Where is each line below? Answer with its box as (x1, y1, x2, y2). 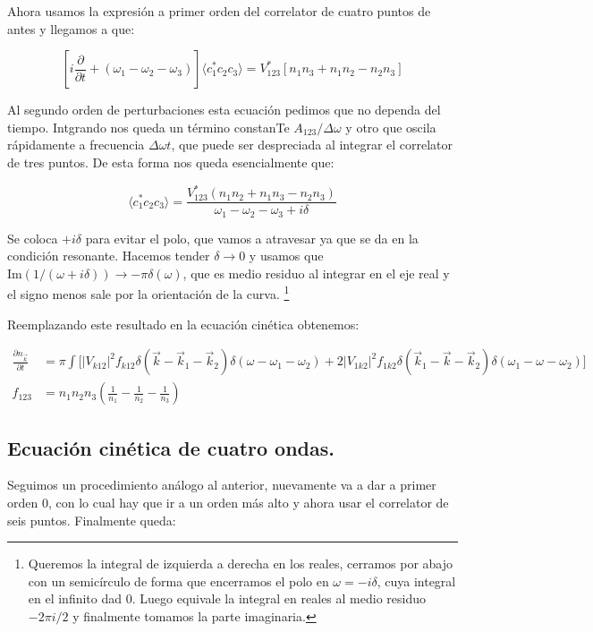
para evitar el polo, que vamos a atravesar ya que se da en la (85, 228, 419, 247)
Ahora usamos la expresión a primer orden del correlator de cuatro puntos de (7, 2, 431, 20)
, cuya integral (377, 571, 456, 590)
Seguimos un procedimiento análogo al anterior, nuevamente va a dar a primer (7, 475, 436, 494)
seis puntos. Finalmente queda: (7, 510, 176, 529)
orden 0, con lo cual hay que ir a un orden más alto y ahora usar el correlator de (7, 493, 449, 512)
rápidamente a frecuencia (7, 135, 145, 154)
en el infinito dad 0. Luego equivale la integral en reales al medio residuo (28, 589, 426, 608)
